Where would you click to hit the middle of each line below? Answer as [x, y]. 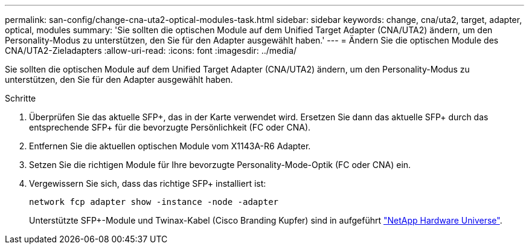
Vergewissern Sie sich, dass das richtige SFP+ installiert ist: [148, 183]
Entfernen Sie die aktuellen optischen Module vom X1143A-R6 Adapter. [170, 146]
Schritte [21, 98]
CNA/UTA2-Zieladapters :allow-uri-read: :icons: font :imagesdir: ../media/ [151, 50]
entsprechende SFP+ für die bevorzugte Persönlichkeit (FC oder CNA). [170, 127]
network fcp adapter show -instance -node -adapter [154, 202]
